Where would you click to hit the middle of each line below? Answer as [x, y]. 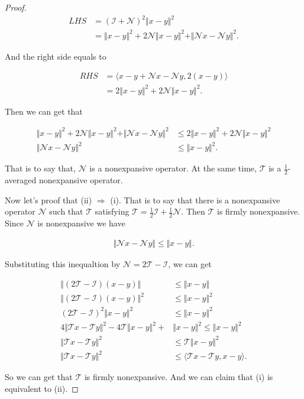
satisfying [112, 211]
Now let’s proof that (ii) [48, 199]
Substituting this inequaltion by [63, 263]
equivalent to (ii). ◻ [42, 388]
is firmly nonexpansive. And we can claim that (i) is [179, 377]
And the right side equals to [56, 56]
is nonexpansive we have [81, 223]
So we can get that [39, 377]
